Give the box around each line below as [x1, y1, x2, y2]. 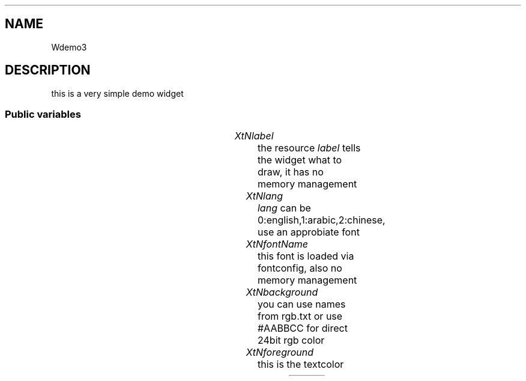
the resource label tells [257, 142, 361, 154]
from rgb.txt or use [257, 310, 343, 323]
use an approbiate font [257, 226, 360, 239]
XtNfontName [246, 238, 308, 251]
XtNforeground [246, 346, 314, 359]
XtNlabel [234, 130, 274, 142]
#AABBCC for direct [257, 322, 348, 335]
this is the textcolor [257, 358, 344, 371]
